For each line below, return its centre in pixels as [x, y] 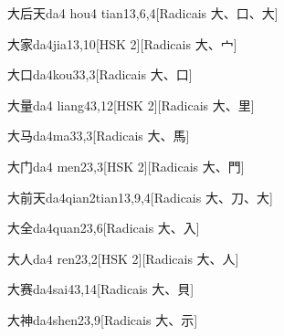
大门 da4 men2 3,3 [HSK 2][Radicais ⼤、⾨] [126, 166]
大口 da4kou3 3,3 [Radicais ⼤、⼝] [100, 74]
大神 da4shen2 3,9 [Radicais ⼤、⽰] [103, 319]
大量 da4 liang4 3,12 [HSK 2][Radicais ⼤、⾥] [131, 105]
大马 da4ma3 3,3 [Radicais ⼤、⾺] [99, 136]
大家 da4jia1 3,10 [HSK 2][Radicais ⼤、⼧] [122, 43]
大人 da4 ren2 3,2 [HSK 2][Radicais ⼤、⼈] [123, 258]
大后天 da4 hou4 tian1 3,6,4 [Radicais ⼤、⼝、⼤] [143, 13]
